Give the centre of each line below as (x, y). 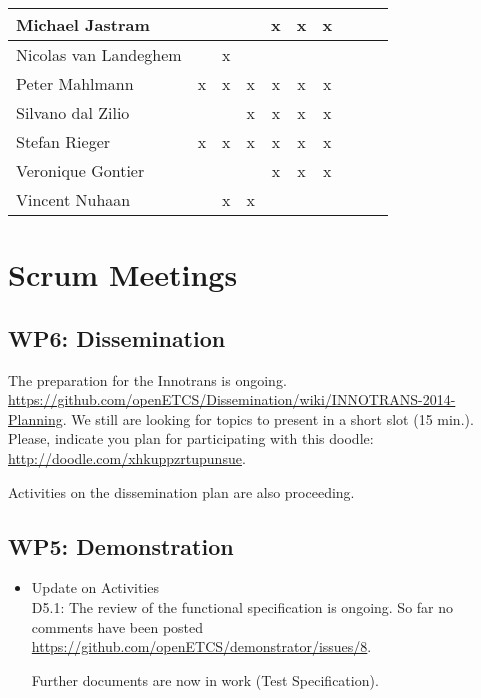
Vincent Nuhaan (73, 199)
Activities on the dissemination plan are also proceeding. (181, 491)
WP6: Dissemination (117, 337)
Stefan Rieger (63, 141)
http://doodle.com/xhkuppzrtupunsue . (127, 457)
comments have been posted (117, 626)
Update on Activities (95, 587)
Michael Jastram (83, 24)
